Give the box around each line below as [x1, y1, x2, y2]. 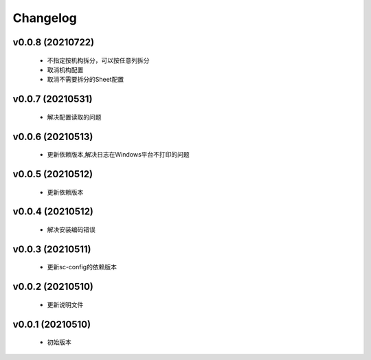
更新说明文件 [47, 300, 84, 308]
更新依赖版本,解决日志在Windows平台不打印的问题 [47, 150, 190, 159]
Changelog [12, 10, 77, 25]
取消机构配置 [47, 65, 84, 74]
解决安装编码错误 [47, 225, 95, 234]
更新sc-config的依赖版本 [47, 263, 117, 271]
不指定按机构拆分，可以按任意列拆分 [47, 56, 150, 65]
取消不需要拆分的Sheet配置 [47, 76, 124, 84]
